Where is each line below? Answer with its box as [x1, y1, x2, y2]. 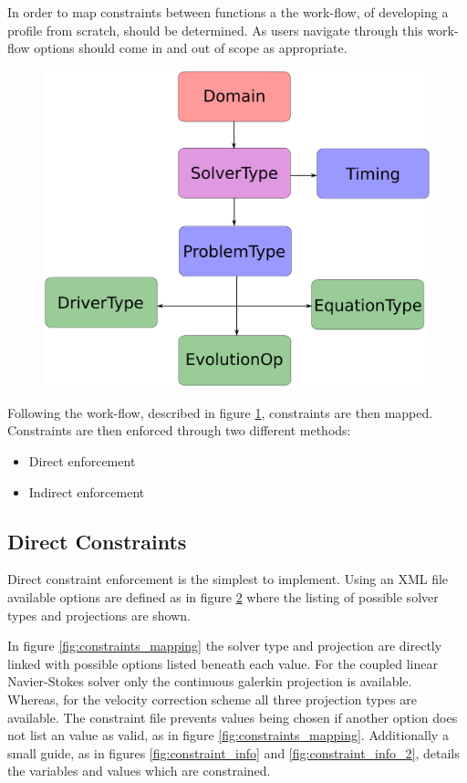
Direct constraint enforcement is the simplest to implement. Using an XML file [7, 569, 449, 589]
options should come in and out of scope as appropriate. [34, 38, 348, 57]
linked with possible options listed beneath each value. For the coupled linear [7, 653, 438, 673]
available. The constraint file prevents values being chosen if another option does [7, 707, 458, 726]
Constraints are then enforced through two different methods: [7, 421, 351, 440]
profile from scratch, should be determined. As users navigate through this [7, 20, 423, 39]
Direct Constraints [7, 527, 187, 555]
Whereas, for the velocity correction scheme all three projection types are [7, 689, 417, 708]
